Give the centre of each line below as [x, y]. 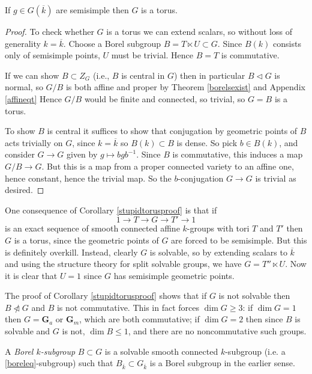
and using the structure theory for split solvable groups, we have [123, 264]
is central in [143, 75]
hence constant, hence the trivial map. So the [88, 178]
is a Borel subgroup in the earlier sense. [222, 363]
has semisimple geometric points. [174, 275]
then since [264, 319]
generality [23, 43]
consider [20, 154]
